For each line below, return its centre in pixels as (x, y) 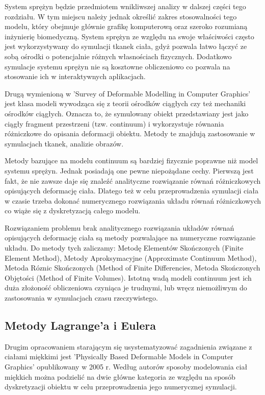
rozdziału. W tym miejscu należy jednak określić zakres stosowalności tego (121, 16)
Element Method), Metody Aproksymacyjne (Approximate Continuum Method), (131, 257)
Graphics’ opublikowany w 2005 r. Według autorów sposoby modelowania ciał (126, 367)
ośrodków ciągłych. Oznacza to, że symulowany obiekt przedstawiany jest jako (127, 113)
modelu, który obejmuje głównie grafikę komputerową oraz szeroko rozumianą (126, 26)
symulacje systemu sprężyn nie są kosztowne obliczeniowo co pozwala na (117, 66)
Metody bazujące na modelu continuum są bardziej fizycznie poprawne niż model (131, 161)
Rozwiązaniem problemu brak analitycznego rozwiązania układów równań (120, 227)
